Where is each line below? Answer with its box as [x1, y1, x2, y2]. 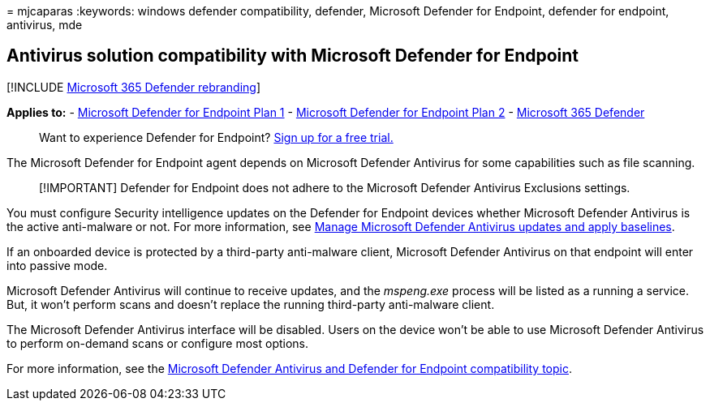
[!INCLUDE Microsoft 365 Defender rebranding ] [6, 79, 261, 94]
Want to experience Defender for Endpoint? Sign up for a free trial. [39, 130, 394, 144]
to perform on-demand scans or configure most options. [6, 336, 309, 350]
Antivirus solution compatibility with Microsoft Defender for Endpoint [6, 45, 579, 66]
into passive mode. [6, 258, 108, 272]
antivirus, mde [6, 18, 83, 32]
